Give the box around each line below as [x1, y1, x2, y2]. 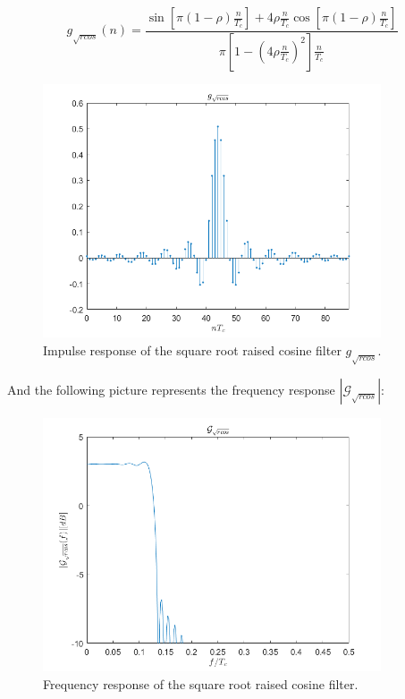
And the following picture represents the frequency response [7, 379, 335, 398]
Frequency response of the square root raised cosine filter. [43, 674, 359, 693]
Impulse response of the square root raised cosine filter [43, 340, 342, 359]
